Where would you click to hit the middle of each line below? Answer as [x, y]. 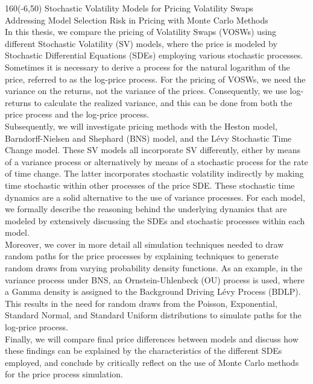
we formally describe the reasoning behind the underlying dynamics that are [146, 209]
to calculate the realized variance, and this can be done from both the [163, 102]
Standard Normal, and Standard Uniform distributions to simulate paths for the [153, 315]
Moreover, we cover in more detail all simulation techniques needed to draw [144, 244]
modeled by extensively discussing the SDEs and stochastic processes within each [155, 220]
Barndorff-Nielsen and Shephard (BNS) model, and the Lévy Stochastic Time [148, 138]
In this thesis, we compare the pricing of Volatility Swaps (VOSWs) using [141, 32]
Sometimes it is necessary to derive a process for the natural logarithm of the [147, 67]
